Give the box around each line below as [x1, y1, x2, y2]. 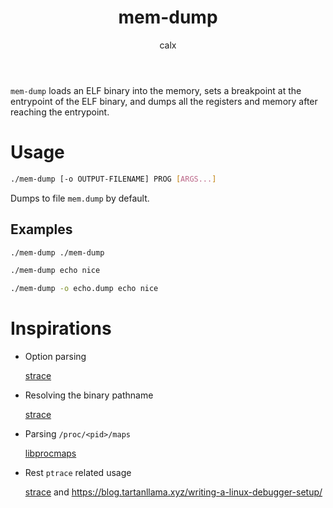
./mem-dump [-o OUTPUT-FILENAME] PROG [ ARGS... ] [10, 174, 217, 184]
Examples [10, 221, 73, 238]
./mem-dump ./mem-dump [10, 247, 105, 258]
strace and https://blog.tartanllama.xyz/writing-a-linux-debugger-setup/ [24, 486, 323, 498]
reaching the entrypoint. [10, 106, 110, 118]
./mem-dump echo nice [10, 266, 101, 276]
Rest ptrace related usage [24, 467, 132, 479]
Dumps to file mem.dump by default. [10, 192, 150, 204]
